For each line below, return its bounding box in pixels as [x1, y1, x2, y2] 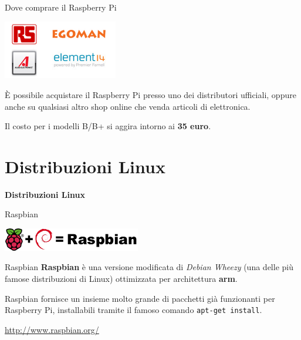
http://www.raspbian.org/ [5, 323, 99, 335]
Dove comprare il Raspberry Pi [5, 1, 117, 13]
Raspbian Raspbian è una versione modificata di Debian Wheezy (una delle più [5, 261, 293, 273]
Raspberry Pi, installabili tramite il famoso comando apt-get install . [5, 304, 262, 316]
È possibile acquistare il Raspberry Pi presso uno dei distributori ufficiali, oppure [5, 88, 296, 100]
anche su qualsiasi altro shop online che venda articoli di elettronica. [5, 100, 251, 112]
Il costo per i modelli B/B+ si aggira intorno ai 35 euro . [5, 120, 211, 132]
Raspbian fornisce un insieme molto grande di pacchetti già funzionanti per [5, 292, 275, 304]
